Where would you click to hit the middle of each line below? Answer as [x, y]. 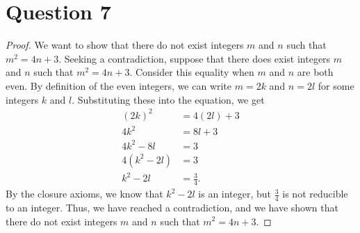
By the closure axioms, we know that [84, 194]
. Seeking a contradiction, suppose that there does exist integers [195, 58]
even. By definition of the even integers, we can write [119, 85]
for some [336, 85]
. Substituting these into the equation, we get [168, 99]
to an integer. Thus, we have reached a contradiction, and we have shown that [172, 207]
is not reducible [315, 194]
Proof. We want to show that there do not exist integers [125, 45]
